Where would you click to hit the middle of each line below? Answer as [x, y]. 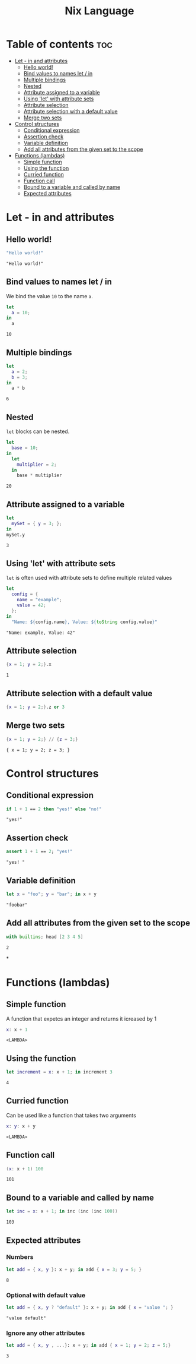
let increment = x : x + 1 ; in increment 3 [59, 1072]
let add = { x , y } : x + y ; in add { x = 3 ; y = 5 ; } [74, 1270]
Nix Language [99, 11]
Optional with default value [46, 1295]
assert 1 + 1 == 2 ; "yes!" [39, 852]
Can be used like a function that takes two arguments [71, 1115]
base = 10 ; [25, 448]
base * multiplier [39, 476]
